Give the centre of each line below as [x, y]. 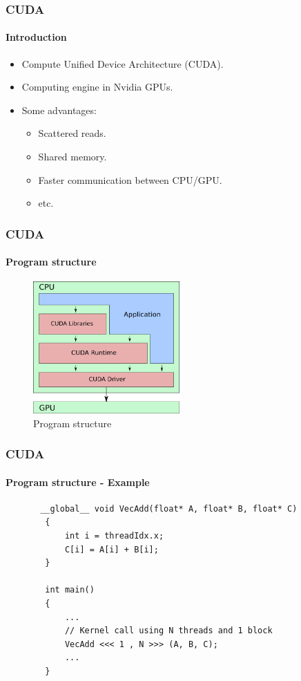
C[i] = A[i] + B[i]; [111, 549]
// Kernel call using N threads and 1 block [168, 631]
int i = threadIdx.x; [114, 536]
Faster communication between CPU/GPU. [130, 179]
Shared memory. [72, 157]
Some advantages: [59, 110]
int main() [70, 590]
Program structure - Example [78, 482]
